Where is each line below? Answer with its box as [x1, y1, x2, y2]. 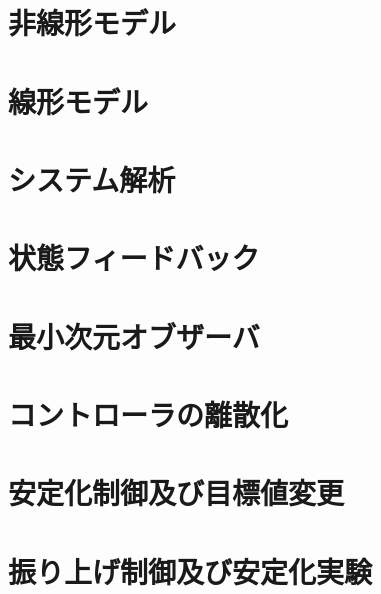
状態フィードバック [8, 237, 260, 278]
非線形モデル [8, 2, 177, 43]
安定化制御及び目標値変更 [8, 472, 345, 513]
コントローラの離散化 [8, 394, 289, 435]
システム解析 [8, 158, 176, 199]
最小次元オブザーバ [8, 315, 260, 356]
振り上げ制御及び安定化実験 [8, 550, 373, 591]
